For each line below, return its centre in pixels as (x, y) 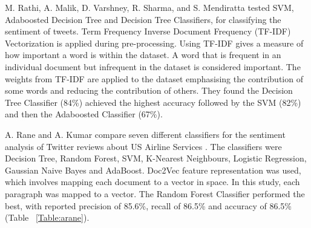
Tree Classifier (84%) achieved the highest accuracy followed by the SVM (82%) (153, 102)
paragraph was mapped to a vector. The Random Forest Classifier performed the (155, 193)
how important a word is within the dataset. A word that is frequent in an (143, 55)
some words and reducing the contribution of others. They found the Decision (149, 90)
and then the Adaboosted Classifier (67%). (84, 114)
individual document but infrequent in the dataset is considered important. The (153, 66)
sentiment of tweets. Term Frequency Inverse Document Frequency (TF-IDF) (148, 31)
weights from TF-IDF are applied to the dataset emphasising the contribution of (154, 78)
